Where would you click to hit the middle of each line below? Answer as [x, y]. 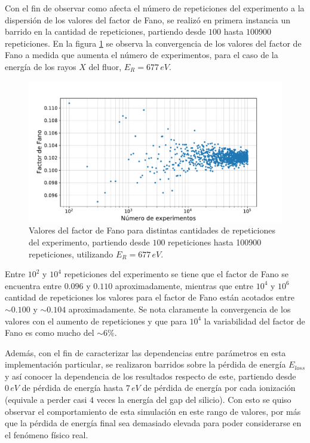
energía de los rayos [41, 66]
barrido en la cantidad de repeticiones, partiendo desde [105, 31]
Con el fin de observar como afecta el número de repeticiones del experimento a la [155, 8]
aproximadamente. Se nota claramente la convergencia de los [179, 309]
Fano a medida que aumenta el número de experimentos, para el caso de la [142, 55]
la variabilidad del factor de [254, 321]
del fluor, [105, 66]
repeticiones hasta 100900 [215, 242]
